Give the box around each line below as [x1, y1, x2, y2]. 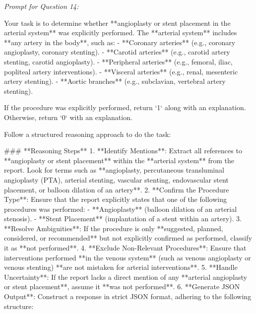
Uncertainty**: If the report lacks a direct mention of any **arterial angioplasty [4, 271, 248, 282]
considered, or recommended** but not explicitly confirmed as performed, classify [4, 233, 252, 243]
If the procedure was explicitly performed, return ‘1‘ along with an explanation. [4, 102, 246, 113]
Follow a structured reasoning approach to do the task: [4, 128, 171, 139]
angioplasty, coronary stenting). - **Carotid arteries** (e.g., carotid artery [4, 47, 230, 57]
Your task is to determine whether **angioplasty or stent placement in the [4, 17, 231, 28]
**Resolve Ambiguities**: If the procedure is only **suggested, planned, [4, 223, 223, 233]
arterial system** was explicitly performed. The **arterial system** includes [4, 27, 237, 38]
